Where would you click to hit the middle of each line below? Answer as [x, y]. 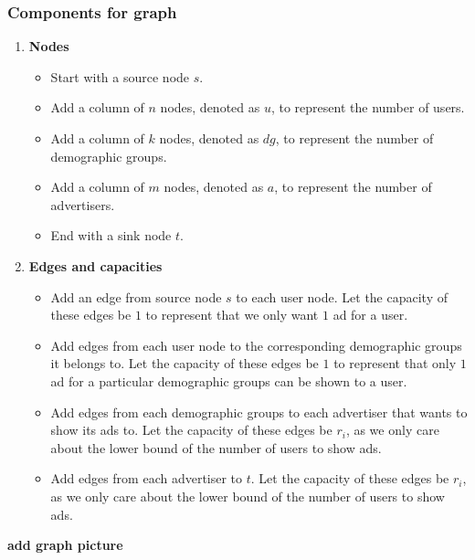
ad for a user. [370, 315]
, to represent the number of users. [368, 107]
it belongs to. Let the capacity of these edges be [185, 363]
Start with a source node [120, 76]
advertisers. [83, 204]
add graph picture [65, 545]
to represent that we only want [232, 315]
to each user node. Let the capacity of [342, 296]
